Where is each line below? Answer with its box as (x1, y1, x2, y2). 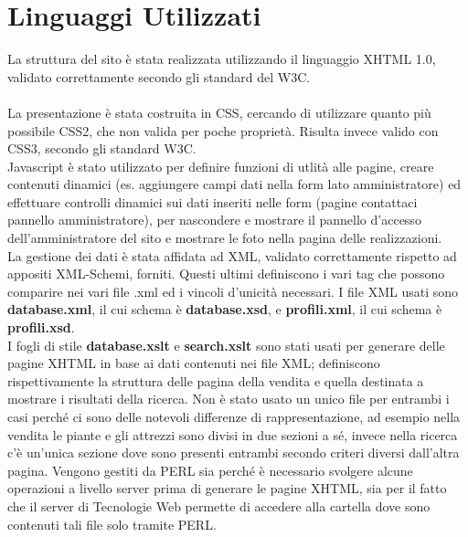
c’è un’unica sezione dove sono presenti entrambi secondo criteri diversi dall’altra (7, 443, 460, 462)
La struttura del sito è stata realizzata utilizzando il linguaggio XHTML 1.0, (7, 49, 436, 68)
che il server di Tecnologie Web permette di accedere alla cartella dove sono (7, 496, 431, 515)
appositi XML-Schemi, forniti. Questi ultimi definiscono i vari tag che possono (7, 264, 445, 283)
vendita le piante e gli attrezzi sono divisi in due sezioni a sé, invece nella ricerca (7, 425, 458, 444)
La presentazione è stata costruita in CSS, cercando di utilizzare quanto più (7, 102, 431, 121)
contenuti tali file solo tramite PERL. (7, 514, 217, 533)
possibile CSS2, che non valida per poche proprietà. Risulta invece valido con (7, 121, 439, 140)
